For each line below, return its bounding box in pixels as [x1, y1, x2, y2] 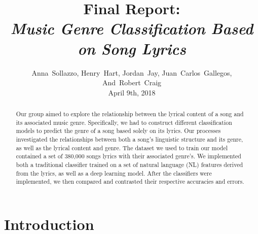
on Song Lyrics [78, 38, 186, 59]
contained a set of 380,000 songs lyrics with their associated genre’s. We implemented [16, 152, 241, 160]
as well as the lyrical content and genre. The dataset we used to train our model [16, 143, 228, 152]
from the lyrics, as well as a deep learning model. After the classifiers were [16, 169, 212, 177]
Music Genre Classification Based [10, 18, 253, 39]
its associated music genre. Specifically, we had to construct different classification [16, 118, 232, 126]
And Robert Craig [102, 77, 162, 88]
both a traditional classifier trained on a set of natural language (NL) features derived [16, 160, 243, 169]
